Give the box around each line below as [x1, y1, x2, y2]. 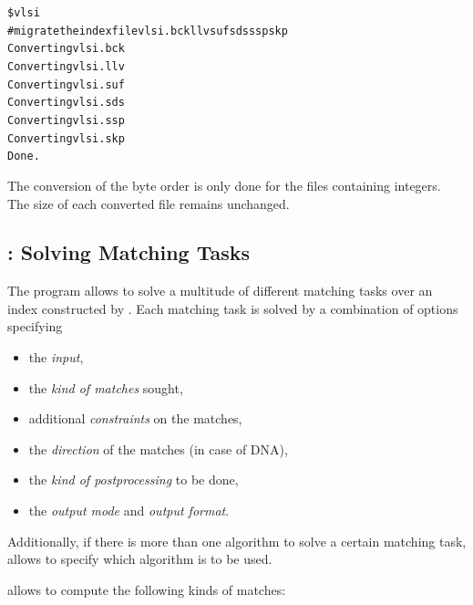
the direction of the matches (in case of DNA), [28, 439, 288, 458]
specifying [7, 317, 63, 336]
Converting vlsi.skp [7, 131, 125, 145]
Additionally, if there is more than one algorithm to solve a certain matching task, [7, 531, 467, 550]
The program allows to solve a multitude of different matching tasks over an [7, 281, 433, 300]
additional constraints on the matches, [28, 409, 242, 428]
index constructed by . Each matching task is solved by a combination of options [7, 298, 458, 318]
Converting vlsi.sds [7, 96, 125, 110]
